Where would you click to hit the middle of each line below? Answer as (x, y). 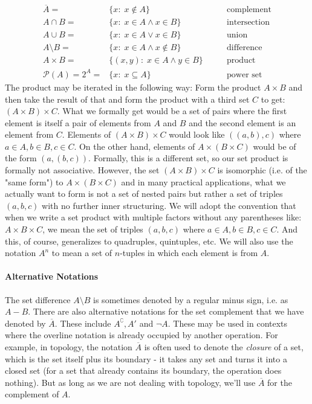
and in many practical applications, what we (203, 181)
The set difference (38, 299)
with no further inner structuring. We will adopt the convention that (169, 205)
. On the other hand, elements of (135, 146)
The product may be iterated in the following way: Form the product (133, 87)
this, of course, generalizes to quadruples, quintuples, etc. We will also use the (149, 241)
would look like (197, 134)
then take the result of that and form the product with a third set (127, 99)
